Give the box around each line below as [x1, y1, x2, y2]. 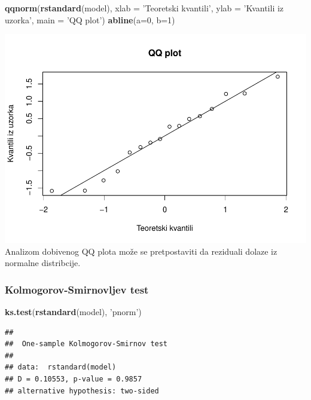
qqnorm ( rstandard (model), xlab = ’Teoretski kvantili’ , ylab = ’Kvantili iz [5, 2, 284, 14]
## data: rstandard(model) [5, 363, 117, 372]
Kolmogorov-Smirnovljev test [5, 282, 149, 297]
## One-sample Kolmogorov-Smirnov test [5, 340, 168, 349]
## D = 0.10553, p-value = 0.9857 [5, 375, 142, 384]
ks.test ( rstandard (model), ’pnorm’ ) [5, 306, 142, 318]
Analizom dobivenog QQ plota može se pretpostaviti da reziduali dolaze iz [5, 245, 278, 257]
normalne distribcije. [5, 257, 81, 269]
